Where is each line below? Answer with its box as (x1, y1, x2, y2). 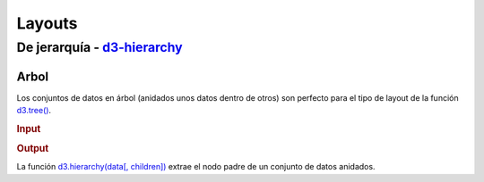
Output (16, 143, 49, 155)
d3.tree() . (16, 105, 52, 116)
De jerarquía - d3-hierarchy (16, 39, 183, 55)
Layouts (16, 13, 78, 33)
